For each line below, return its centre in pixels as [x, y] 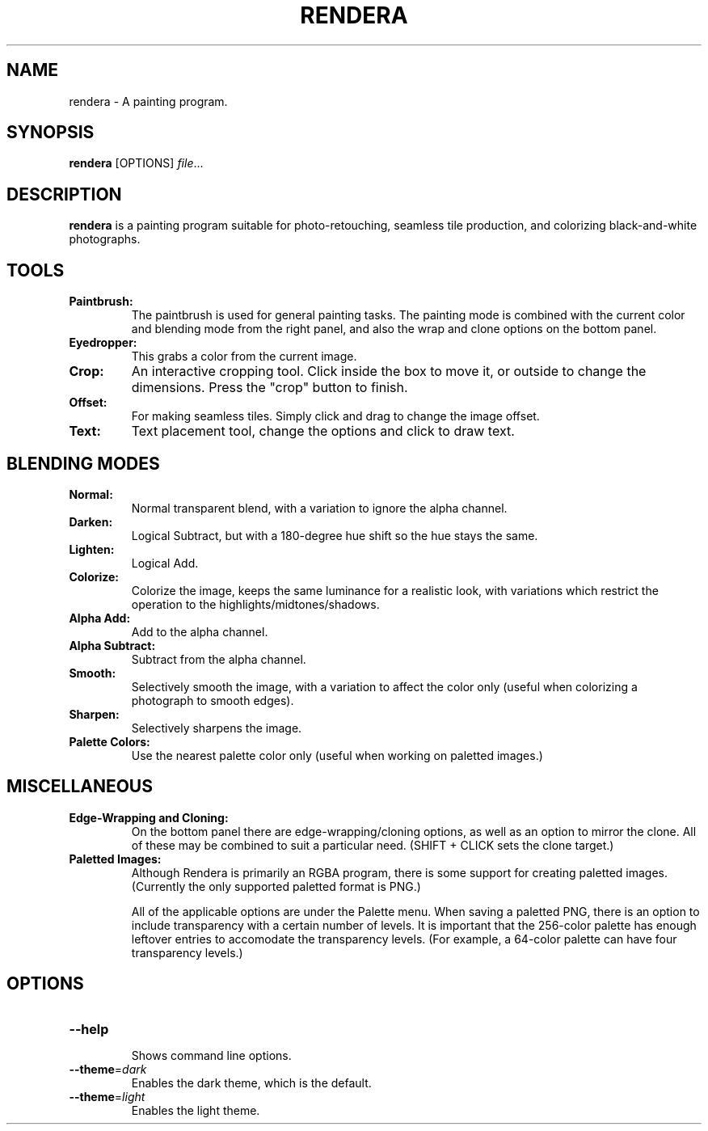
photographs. [105, 239]
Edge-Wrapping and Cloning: [149, 817]
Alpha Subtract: [112, 645]
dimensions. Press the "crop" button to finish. [270, 388]
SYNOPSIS [51, 133]
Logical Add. [165, 563]
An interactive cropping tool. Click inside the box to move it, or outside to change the [389, 371]
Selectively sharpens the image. [217, 728]
